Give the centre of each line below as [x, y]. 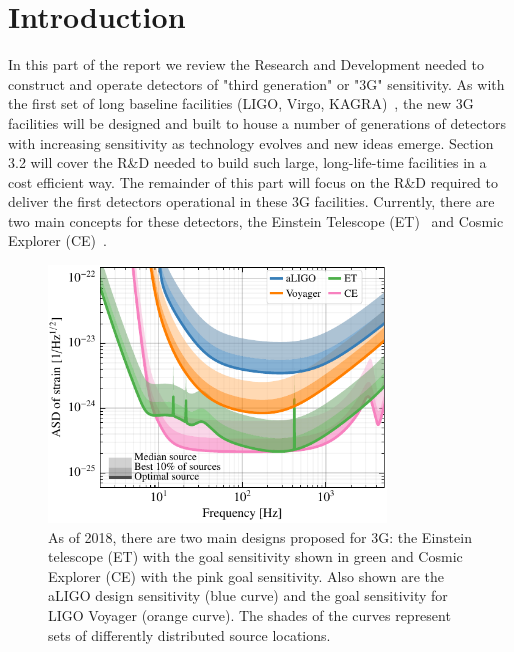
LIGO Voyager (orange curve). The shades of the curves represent [249, 614]
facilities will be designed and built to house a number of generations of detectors [257, 122]
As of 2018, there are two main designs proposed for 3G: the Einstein [260, 536]
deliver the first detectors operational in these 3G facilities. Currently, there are [251, 201]
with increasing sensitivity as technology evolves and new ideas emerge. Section [251, 142]
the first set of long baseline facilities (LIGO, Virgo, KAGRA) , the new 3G [241, 103]
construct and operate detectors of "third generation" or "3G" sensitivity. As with [256, 83]
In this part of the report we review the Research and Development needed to [246, 64]
